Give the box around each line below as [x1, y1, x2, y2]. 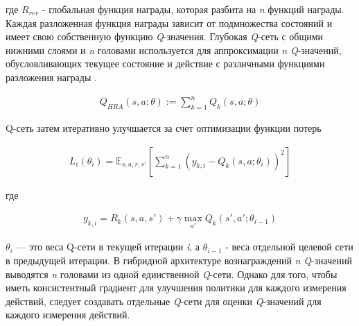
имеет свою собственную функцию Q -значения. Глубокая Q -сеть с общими [6, 29, 324, 44]
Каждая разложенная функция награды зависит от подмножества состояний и [6, 15, 333, 30]
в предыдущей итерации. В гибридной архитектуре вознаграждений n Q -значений [6, 252, 352, 267]
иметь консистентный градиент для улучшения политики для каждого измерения [6, 280, 347, 295]
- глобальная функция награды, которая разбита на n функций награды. [42, 2, 344, 16]
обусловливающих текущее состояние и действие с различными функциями [6, 56, 325, 71]
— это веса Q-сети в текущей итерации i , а [16, 239, 200, 254]
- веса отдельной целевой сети [225, 239, 353, 254]
